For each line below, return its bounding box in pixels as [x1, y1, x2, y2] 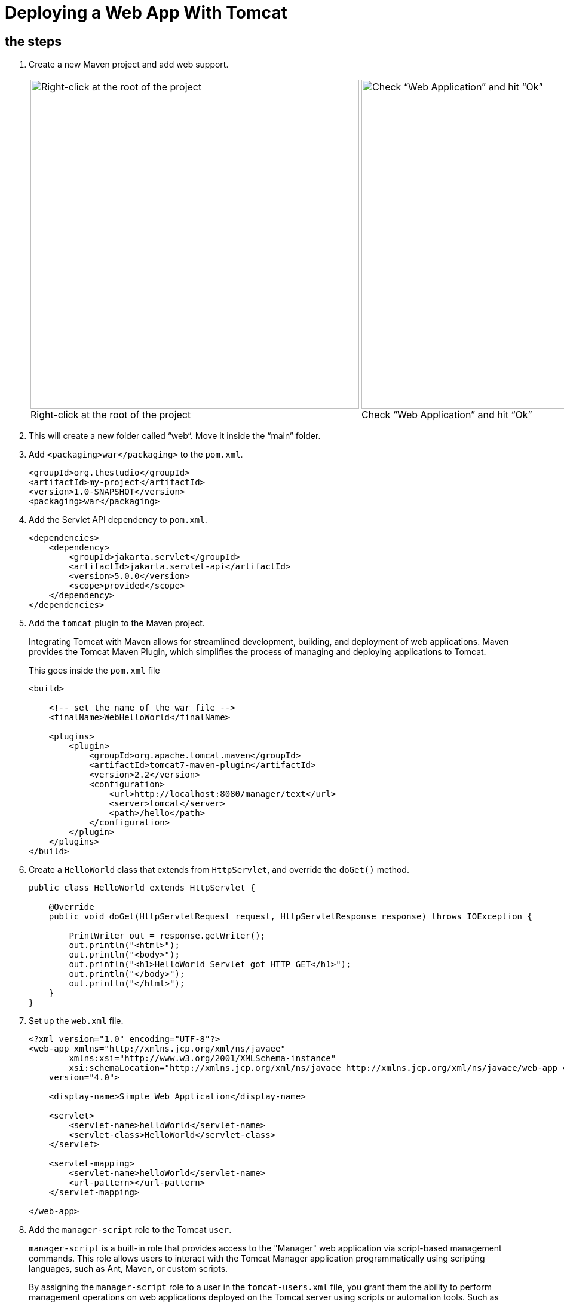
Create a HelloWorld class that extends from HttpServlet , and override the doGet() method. [29, 864, 409, 875]
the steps [5, 33, 62, 49]
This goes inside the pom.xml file [29, 665, 160, 676]
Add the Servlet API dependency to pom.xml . [29, 514, 207, 525]
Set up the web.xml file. [29, 1016, 124, 1026]
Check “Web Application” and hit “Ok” [361, 409, 532, 421]
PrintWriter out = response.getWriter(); [69, 931, 266, 941]
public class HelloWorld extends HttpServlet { [29, 883, 256, 893]
